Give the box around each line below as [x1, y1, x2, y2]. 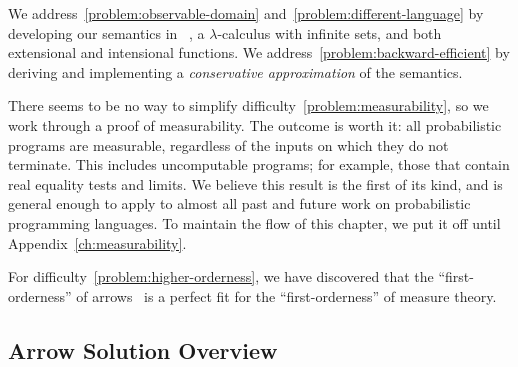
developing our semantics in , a [8, 22, 205, 43]
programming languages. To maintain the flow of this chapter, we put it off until [8, 212, 501, 233]
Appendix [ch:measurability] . [8, 232, 187, 253]
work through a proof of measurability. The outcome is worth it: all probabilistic [8, 114, 502, 135]
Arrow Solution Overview [8, 334, 278, 365]
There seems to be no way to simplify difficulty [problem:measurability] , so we [8, 95, 489, 116]
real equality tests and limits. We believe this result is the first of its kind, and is [8, 173, 503, 194]
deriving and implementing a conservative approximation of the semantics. [8, 61, 463, 82]
